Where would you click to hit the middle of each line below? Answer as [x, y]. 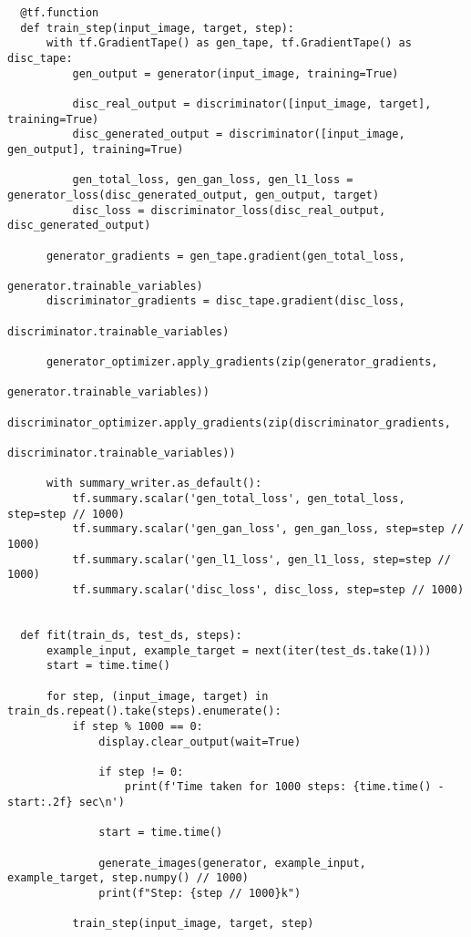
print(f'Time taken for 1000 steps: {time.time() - [284, 787]
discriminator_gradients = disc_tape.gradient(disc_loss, [225, 301]
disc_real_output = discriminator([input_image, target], [252, 103]
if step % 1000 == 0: [138, 726]
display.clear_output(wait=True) [200, 741]
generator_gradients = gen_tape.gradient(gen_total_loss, [225, 256]
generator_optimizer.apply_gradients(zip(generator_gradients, [242, 362]
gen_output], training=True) [96, 149]
